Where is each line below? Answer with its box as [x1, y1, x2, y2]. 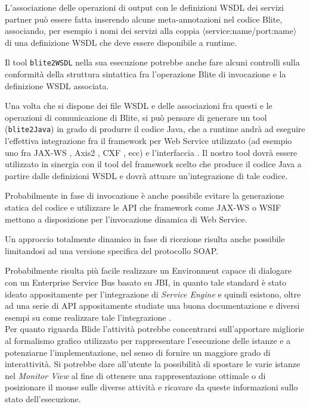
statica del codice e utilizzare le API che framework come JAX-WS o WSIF [5, 201, 281, 214]
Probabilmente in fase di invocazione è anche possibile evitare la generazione [5, 189, 284, 202]
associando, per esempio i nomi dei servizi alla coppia [5, 24, 200, 37]
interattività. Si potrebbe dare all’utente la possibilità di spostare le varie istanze [5, 358, 300, 370]
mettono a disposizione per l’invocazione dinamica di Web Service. [5, 212, 247, 225]
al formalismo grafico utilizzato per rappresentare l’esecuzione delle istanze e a [5, 334, 291, 346]
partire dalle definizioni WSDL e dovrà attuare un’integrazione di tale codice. [5, 169, 288, 181]
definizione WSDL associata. [5, 79, 109, 92]
